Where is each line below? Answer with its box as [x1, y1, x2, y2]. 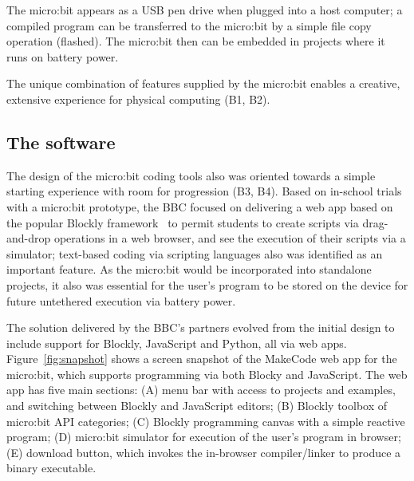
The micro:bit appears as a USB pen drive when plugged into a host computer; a [6, 2, 403, 18]
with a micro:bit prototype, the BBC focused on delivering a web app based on [6, 198, 393, 215]
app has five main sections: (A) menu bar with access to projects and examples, [6, 381, 396, 398]
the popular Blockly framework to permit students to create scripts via [6, 214, 359, 231]
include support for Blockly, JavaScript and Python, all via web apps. [6, 334, 347, 351]
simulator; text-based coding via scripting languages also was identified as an [6, 245, 383, 262]
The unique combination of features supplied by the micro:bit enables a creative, [6, 75, 400, 92]
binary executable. [6, 459, 97, 476]
